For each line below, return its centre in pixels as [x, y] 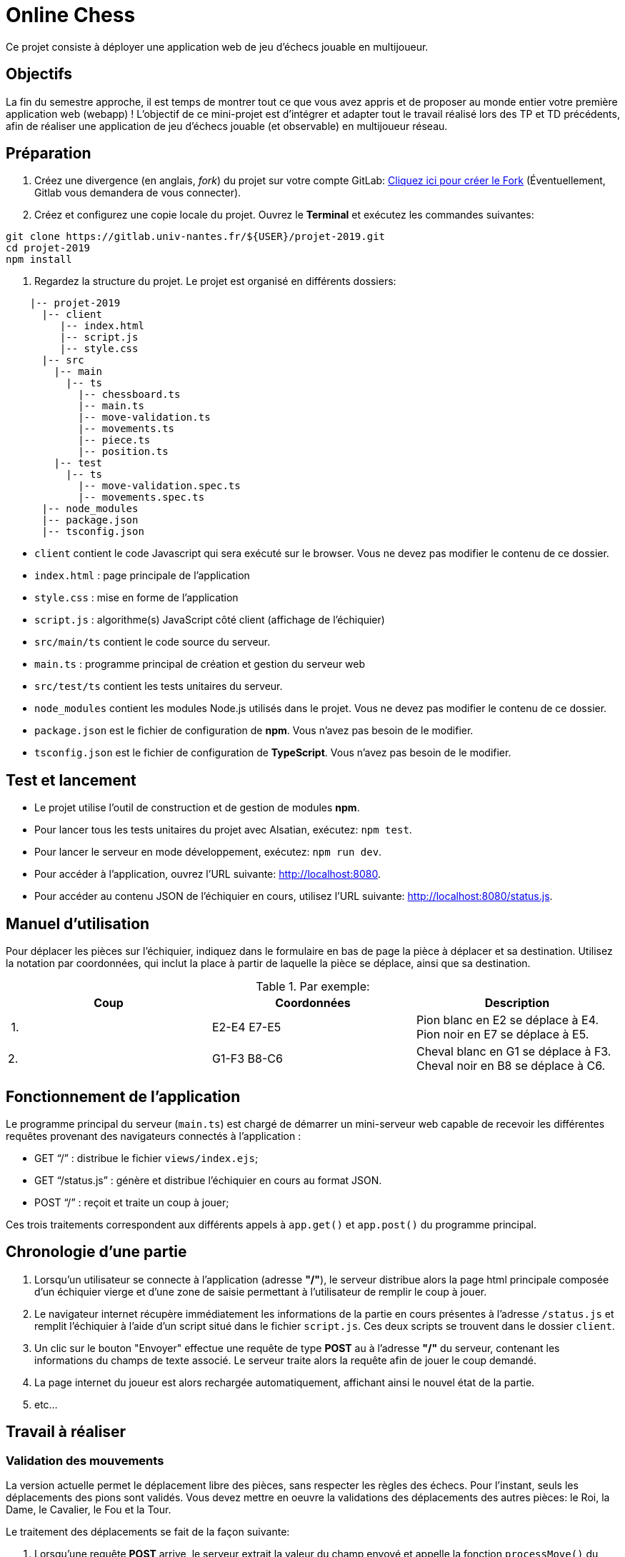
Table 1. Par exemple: [313, 987]
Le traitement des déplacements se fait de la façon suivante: [148, 1532]
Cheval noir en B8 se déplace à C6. [511, 1066]
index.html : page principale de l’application [142, 576]
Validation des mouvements [85, 1460]
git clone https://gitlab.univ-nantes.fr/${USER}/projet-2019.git [196, 237]
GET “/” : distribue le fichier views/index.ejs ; [146, 1158]
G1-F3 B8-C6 [247, 1059]
